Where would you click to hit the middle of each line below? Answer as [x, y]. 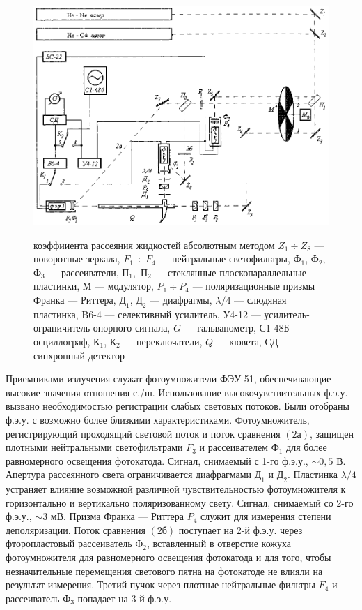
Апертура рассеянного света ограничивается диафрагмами [129, 474]
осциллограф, [62, 341]
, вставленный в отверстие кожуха [219, 543]
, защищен [332, 433]
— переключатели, [163, 341]
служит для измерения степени [266, 516]
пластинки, [57, 286]
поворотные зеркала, [77, 259]
